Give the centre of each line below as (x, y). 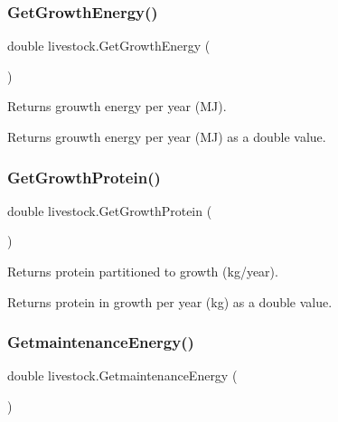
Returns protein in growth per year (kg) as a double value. (170, 301)
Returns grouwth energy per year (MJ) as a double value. (167, 136)
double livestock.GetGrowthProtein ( (110, 210)
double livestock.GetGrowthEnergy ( (109, 46)
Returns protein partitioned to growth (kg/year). (143, 271)
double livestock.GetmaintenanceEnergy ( (122, 375)
